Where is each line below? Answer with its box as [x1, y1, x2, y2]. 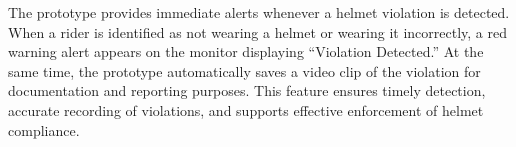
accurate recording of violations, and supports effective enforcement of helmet [8, 99, 484, 120]
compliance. [8, 119, 80, 140]
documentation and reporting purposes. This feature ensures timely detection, [8, 80, 486, 101]
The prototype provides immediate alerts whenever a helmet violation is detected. [8, 2, 510, 22]
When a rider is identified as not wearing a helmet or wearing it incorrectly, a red [8, 21, 508, 42]
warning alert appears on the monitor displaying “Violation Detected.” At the [8, 41, 484, 62]
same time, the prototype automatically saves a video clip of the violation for [8, 60, 481, 81]
